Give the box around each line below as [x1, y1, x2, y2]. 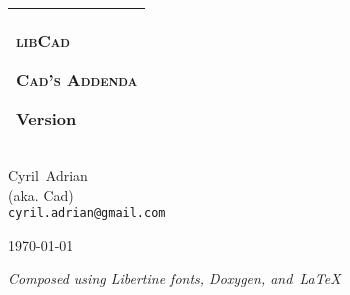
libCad [16, 29, 70, 52]
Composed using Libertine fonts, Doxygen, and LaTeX [8, 268, 341, 289]
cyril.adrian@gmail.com [8, 206, 166, 221]
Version [16, 107, 77, 130]
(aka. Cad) [8, 184, 74, 205]
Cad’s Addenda [16, 68, 138, 91]
